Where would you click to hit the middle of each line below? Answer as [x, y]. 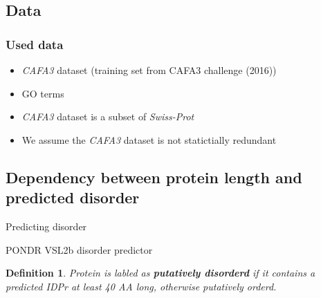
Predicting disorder [46, 226]
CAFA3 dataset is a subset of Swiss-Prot [108, 117]
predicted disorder [73, 197]
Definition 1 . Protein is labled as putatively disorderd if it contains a [160, 273]
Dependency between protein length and [154, 177]
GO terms [43, 93]
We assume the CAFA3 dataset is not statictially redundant [149, 139]
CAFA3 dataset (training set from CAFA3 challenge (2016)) [149, 70]
